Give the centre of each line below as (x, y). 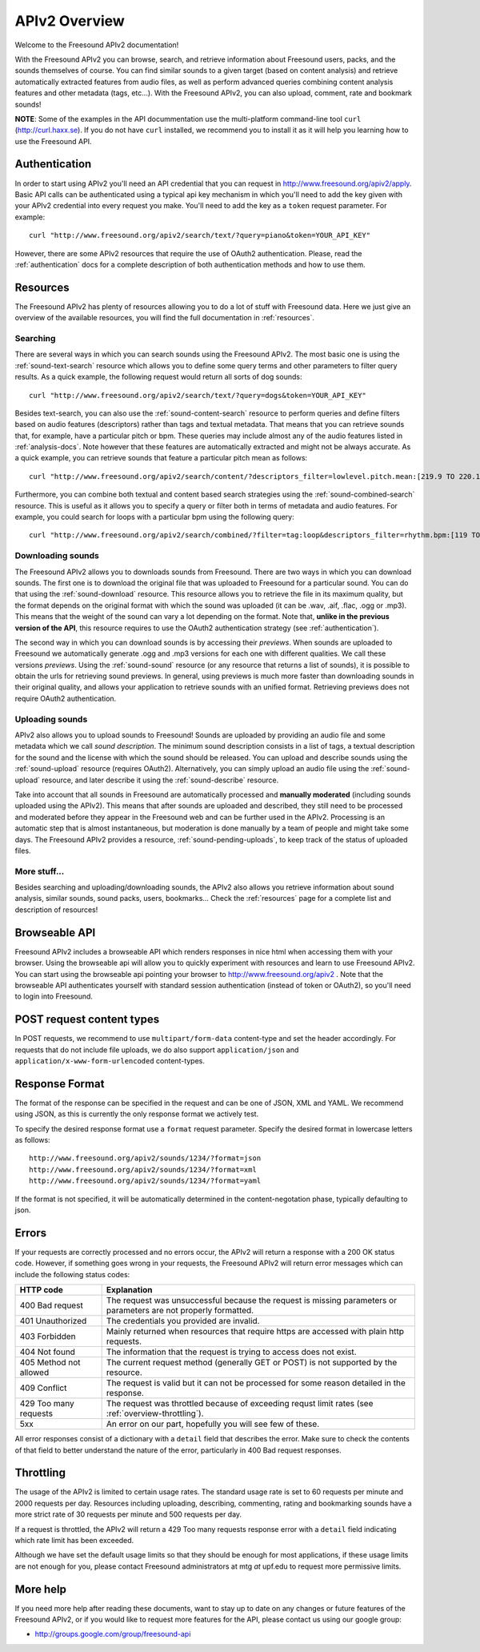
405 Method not (50, 1363)
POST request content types (87, 1020)
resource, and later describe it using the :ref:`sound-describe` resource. (160, 780)
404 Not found (48, 1352)
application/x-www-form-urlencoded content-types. (110, 1061)
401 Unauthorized (53, 1321)
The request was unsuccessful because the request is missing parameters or (252, 1300)
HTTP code (42, 1290)
